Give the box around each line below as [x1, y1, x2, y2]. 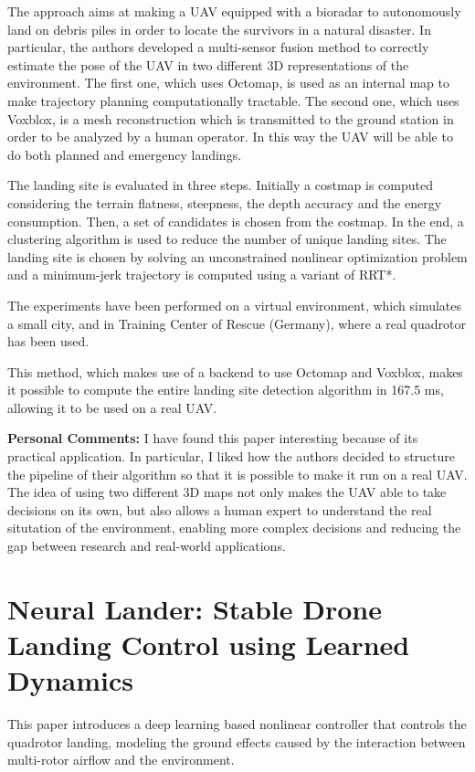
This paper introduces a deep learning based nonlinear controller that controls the [7, 714, 467, 734]
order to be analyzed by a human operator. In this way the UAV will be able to [7, 127, 453, 146]
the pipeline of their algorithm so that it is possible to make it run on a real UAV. [7, 464, 468, 483]
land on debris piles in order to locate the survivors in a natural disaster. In [7, 19, 431, 38]
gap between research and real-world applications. [7, 536, 286, 555]
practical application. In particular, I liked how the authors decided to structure [7, 447, 456, 466]
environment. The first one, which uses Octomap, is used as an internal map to [7, 73, 449, 92]
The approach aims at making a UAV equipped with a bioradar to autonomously [7, 2, 461, 20]
